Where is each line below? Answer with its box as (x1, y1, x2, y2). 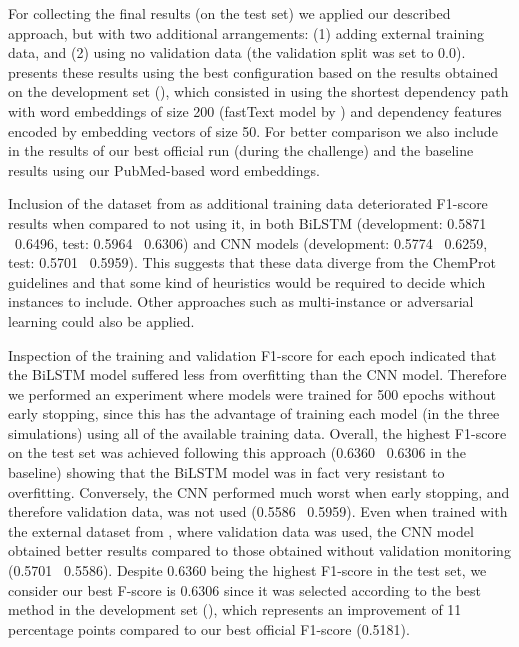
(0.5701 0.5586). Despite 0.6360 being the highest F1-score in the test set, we (8, 560, 487, 581)
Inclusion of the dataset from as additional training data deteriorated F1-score (8, 193, 488, 214)
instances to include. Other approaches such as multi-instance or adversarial (8, 291, 474, 312)
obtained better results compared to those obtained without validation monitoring (8, 540, 511, 561)
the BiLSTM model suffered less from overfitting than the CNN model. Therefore (8, 364, 507, 385)
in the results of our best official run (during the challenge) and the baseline (8, 140, 474, 161)
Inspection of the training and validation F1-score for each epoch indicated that (8, 344, 497, 365)
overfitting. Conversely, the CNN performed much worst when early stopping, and (8, 481, 510, 502)
